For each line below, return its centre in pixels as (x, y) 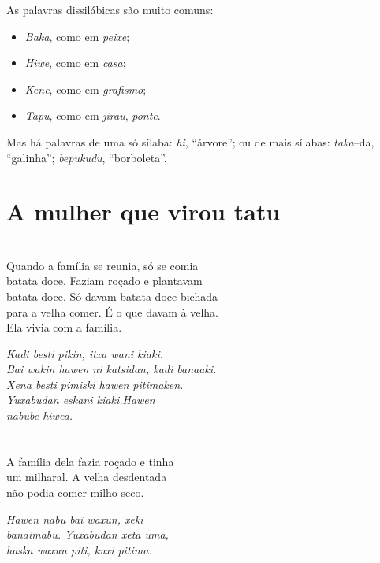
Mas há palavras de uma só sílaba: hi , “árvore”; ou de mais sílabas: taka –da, (190, 141)
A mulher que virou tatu (143, 211)
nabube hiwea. (40, 415)
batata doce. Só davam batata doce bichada (112, 296)
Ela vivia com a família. (64, 327)
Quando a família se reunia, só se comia (102, 265)
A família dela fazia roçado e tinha (90, 461)
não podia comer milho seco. (75, 493)
